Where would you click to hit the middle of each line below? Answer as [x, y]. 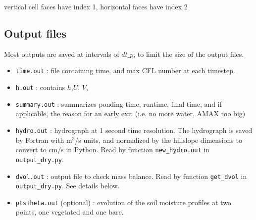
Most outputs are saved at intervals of [62, 54]
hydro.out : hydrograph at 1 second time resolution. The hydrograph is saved [134, 130]
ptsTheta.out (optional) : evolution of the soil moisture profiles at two [123, 202]
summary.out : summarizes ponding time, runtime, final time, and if [119, 104]
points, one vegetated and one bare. [70, 212]
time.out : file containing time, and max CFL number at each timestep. [125, 70]
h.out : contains [40, 87]
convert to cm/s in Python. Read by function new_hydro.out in [112, 150]
